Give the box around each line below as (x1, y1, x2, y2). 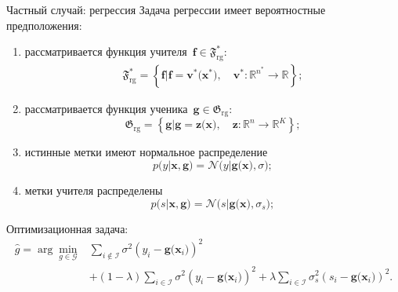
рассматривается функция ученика (24, 100, 188, 117)
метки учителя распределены (24, 182, 163, 199)
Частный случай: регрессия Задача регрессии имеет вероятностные (6, 2, 326, 17)
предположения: (6, 16, 82, 33)
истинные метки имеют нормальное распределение (24, 144, 268, 160)
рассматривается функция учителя (24, 43, 187, 60)
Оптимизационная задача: (6, 220, 128, 236)
